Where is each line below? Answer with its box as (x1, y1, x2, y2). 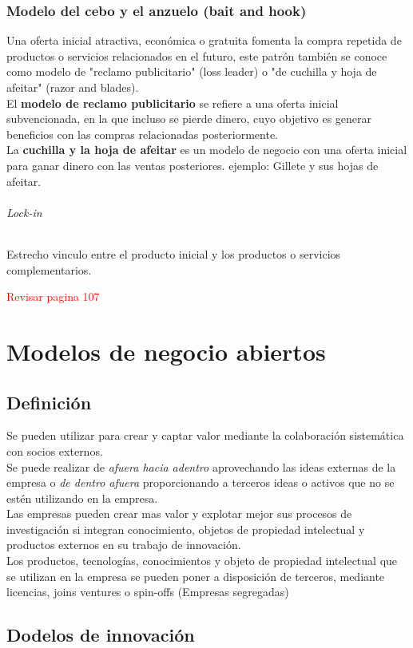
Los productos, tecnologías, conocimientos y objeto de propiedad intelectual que (6, 552, 398, 569)
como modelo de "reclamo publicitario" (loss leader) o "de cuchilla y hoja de (6, 63, 377, 80)
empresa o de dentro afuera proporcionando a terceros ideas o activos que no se (6, 474, 395, 491)
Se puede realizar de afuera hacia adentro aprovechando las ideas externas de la (6, 458, 396, 475)
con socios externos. (6, 442, 103, 459)
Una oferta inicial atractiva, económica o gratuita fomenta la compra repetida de (6, 32, 402, 49)
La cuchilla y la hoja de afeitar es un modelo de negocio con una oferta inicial (6, 141, 407, 158)
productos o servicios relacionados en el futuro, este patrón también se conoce (6, 47, 387, 64)
